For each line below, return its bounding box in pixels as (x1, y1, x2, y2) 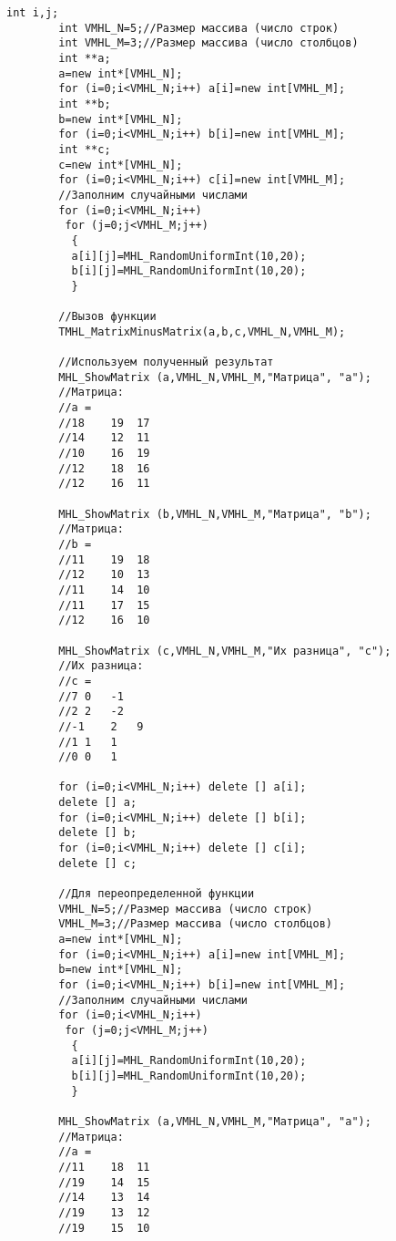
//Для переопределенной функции (58, 887, 255, 901)
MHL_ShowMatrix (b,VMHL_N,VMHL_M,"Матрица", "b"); (58, 507, 371, 521)
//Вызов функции (58, 310, 157, 324)
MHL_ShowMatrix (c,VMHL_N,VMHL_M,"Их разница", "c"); (58, 644, 391, 657)
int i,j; (6, 6, 59, 19)
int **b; (58, 97, 111, 110)
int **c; (58, 142, 111, 156)
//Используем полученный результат (58, 356, 274, 369)
